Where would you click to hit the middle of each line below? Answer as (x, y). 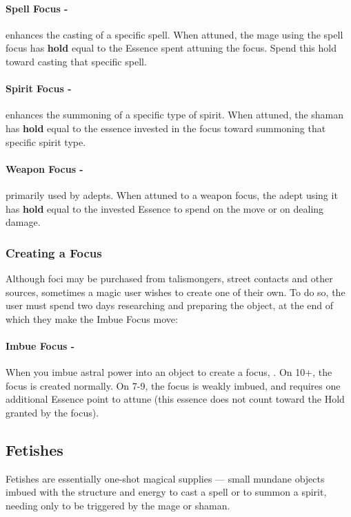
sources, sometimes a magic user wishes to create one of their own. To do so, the (175, 292)
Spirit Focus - (39, 88)
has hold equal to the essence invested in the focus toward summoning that (166, 128)
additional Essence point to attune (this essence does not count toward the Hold (175, 399)
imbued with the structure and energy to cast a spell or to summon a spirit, (166, 492)
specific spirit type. (46, 141)
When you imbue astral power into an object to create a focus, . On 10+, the (169, 372)
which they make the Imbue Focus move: (92, 318)
